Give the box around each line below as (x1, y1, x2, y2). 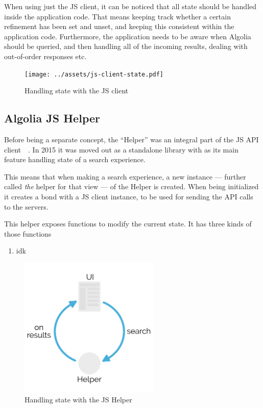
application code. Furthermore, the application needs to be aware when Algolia (4, 31, 251, 41)
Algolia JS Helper (4, 110, 100, 126)
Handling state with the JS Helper (25, 394, 132, 405)
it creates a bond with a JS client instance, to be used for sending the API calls (4, 191, 253, 201)
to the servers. (4, 201, 49, 212)
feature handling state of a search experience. (4, 154, 146, 165)
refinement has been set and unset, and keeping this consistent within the (4, 21, 234, 32)
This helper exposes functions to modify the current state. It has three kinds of (4, 218, 252, 229)
